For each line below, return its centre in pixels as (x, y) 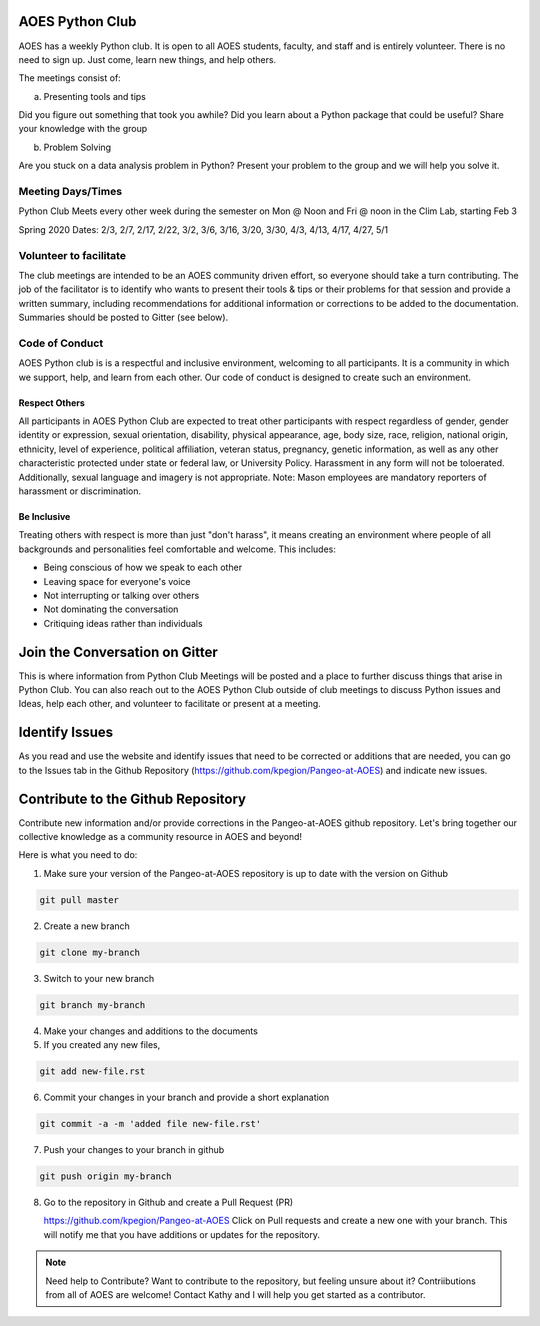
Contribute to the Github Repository (132, 798)
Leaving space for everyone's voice (117, 581)
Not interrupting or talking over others (121, 595)
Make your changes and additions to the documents (151, 1031)
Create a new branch (86, 926)
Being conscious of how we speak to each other (143, 567)
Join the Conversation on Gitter (118, 651)
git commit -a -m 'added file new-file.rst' (150, 1124)
